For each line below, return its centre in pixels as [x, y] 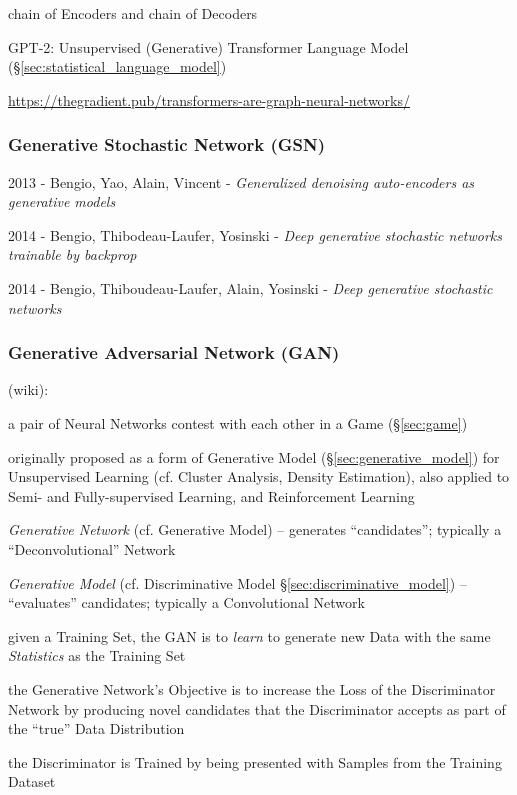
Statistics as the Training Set [97, 655]
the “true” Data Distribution [96, 728]
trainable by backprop [72, 254]
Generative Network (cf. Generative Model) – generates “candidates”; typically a [255, 529]
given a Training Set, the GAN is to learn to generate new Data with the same [249, 635]
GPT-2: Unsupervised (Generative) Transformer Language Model [208, 46]
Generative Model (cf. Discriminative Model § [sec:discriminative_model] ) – [237, 582]
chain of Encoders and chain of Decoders [133, 13]
